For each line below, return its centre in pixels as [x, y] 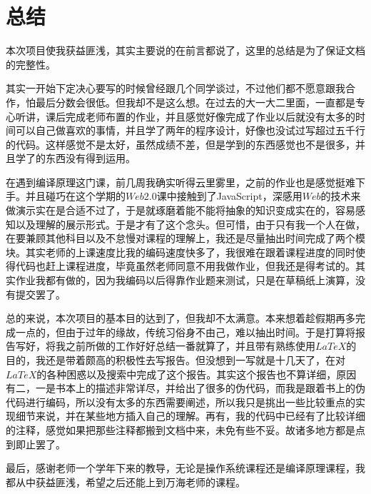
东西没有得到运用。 [90, 158]
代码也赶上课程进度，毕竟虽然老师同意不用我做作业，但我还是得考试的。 [185, 266]
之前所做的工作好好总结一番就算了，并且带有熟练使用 [190, 346]
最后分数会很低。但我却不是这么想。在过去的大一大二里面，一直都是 [195, 102]
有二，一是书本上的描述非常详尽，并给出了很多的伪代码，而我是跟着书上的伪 [185, 388]
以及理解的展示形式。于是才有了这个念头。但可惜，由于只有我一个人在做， [190, 224]
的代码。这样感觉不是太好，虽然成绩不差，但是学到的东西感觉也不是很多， [181, 144]
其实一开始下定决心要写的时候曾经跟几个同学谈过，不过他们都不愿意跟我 [176, 88]
